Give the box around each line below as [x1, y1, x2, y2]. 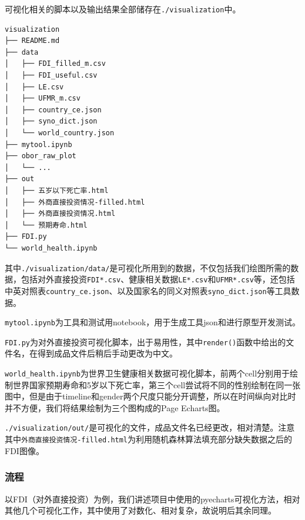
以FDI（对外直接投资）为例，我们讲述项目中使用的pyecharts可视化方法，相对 [5, 492, 300, 505]
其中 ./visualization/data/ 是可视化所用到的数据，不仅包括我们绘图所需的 [5, 261, 291, 274]
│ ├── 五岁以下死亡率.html [5, 186, 109, 195]
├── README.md [5, 36, 60, 45]
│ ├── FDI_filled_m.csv [5, 59, 106, 68]
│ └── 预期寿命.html [5, 221, 88, 229]
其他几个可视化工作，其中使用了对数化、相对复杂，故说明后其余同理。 [5, 504, 276, 516]
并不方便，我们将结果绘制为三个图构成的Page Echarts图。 [5, 401, 225, 414]
